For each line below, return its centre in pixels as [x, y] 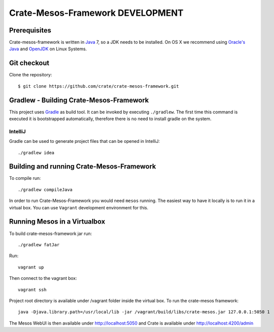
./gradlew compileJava [45, 189]
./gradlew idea [36, 152]
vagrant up [31, 267]
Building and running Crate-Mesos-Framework [83, 167]
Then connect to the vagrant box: [43, 278]
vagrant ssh [32, 290]
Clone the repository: [31, 75]
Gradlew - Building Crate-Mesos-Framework [79, 100]
